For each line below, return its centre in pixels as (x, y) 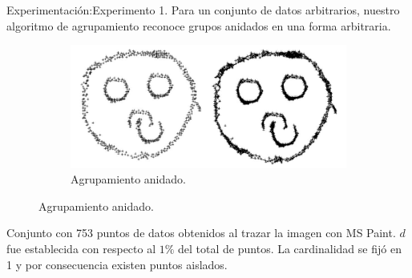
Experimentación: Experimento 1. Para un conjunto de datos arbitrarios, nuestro (203, 10)
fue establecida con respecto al (81, 248)
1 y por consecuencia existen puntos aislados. (117, 264)
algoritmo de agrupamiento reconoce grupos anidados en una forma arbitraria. (199, 25)
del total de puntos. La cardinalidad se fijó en (290, 248)
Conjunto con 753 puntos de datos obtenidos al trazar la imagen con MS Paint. (201, 233)
